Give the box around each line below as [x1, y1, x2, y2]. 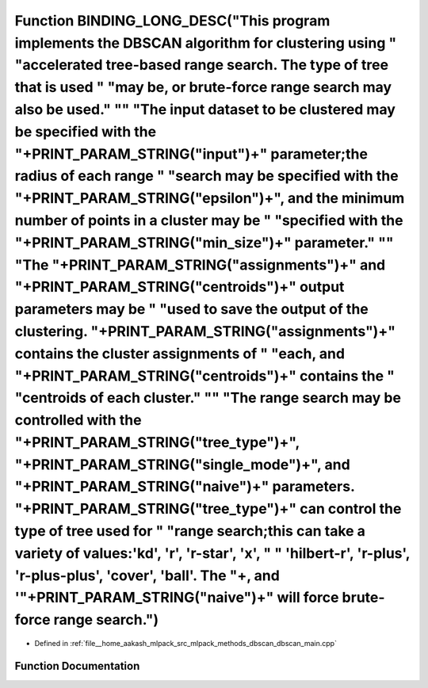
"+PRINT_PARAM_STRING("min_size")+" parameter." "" [14, 234, 394, 251]
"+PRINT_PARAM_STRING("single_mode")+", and [14, 456, 350, 473]
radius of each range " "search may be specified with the [14, 167, 399, 185]
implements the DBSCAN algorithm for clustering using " [14, 34, 397, 52]
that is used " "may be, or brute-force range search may [14, 78, 392, 97]
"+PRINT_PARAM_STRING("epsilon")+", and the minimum [14, 189, 405, 208]
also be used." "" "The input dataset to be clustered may [14, 100, 396, 118]
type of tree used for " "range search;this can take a [14, 522, 366, 541]
